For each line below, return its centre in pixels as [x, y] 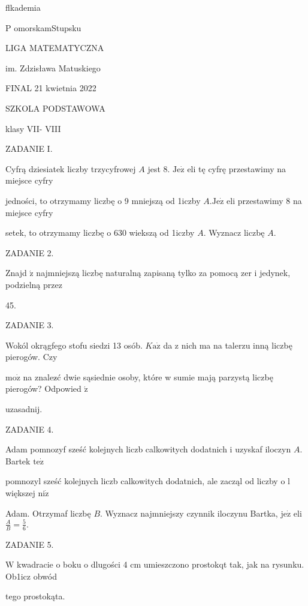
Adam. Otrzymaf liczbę [48, 513]
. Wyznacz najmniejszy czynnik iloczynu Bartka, [189, 513]
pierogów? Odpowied [43, 388]
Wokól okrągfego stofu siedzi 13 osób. [74, 345]
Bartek [18, 460]
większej [20, 493]
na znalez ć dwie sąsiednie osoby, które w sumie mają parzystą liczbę [148, 376]
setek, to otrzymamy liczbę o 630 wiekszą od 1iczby [100, 232]
